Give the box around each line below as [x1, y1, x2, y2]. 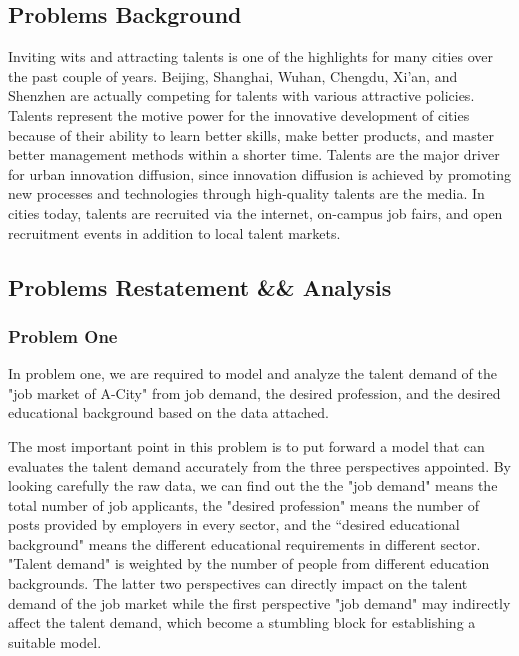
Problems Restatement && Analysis [8, 271, 392, 302]
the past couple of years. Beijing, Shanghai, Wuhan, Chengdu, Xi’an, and [8, 65, 458, 86]
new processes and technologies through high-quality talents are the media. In [8, 183, 485, 204]
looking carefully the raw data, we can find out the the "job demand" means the [8, 475, 498, 496]
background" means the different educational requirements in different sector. [8, 533, 481, 554]
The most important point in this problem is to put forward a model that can [8, 435, 485, 456]
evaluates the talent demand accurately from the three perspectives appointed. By [8, 455, 512, 476]
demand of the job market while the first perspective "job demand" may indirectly [8, 592, 511, 613]
